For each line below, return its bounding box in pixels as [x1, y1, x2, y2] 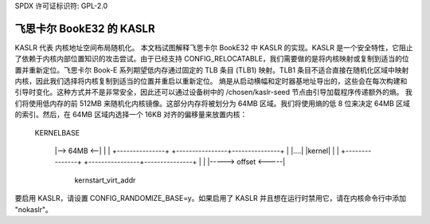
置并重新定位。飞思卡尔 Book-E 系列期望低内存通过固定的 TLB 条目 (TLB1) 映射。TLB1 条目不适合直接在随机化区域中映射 [14, 65, 409, 75]
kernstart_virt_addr [74, 175, 136, 185]
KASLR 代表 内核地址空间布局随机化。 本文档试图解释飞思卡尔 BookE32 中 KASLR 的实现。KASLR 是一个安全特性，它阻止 [14, 42, 413, 52]
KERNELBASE [34, 128, 80, 137]
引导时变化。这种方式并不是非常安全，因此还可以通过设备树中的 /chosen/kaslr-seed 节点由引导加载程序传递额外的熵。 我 [14, 88, 413, 97]
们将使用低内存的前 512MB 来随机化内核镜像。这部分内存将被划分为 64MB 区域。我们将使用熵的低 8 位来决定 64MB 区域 [14, 98, 410, 108]
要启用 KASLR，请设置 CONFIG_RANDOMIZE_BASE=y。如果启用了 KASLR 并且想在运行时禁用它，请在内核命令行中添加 [14, 194, 406, 203]
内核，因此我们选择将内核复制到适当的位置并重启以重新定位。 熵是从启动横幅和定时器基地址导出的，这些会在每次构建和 [14, 77, 408, 86]
